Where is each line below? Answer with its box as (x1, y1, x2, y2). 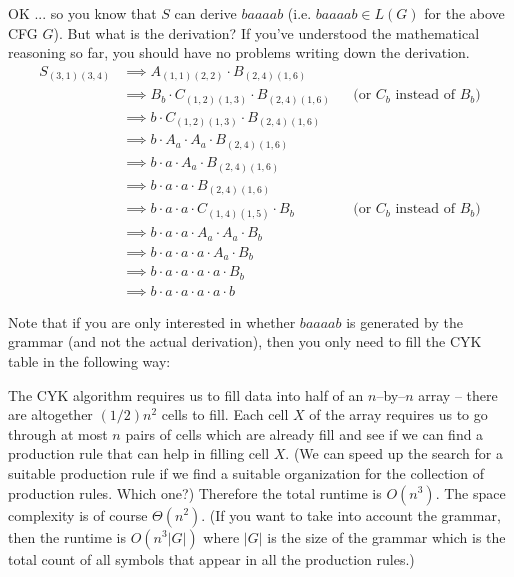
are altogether (8, 404, 93, 425)
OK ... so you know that (8, 3, 157, 23)
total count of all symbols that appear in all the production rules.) (8, 548, 415, 569)
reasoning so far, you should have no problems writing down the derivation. (8, 42, 470, 63)
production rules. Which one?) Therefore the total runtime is (8, 482, 382, 503)
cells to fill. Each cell (161, 404, 289, 425)
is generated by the (346, 311, 463, 332)
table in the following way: (8, 350, 171, 371)
